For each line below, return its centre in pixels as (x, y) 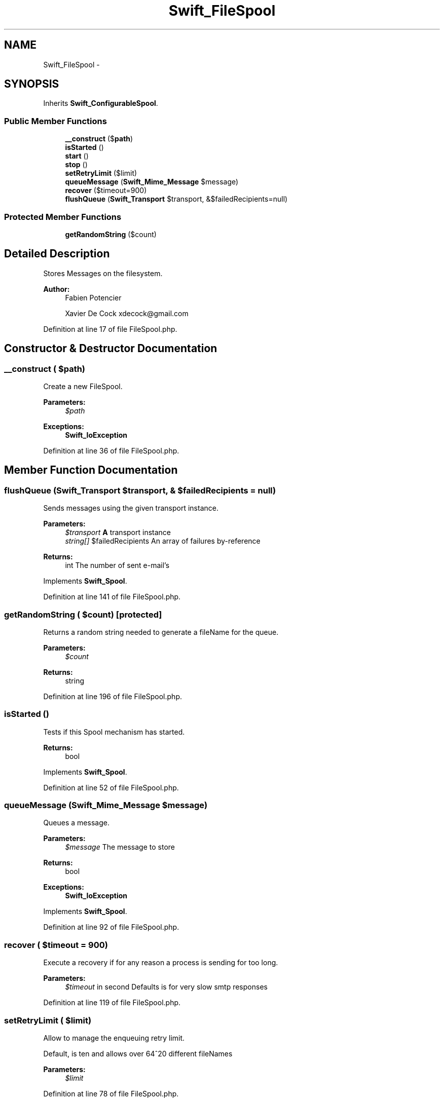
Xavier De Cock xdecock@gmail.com (127, 313)
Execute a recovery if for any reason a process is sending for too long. (161, 963)
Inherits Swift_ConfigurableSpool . (101, 103)
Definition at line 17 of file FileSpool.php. (110, 329)
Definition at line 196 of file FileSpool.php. (113, 696)
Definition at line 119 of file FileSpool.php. (112, 1003)
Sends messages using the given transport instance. (131, 508)
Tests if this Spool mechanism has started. (114, 732)
